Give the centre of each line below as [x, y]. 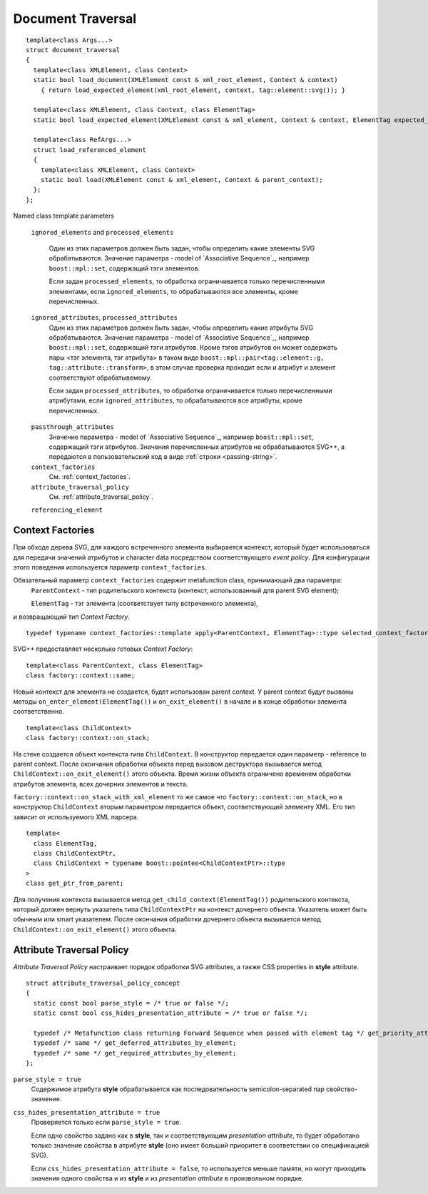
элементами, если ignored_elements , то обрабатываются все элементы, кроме [174, 291]
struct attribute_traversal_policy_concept [103, 983]
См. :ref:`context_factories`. [90, 477]
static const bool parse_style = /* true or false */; [131, 1003]
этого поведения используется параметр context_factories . [110, 567]
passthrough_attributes [72, 427]
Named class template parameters [63, 216]
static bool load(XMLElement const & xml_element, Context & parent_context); [182, 180]
